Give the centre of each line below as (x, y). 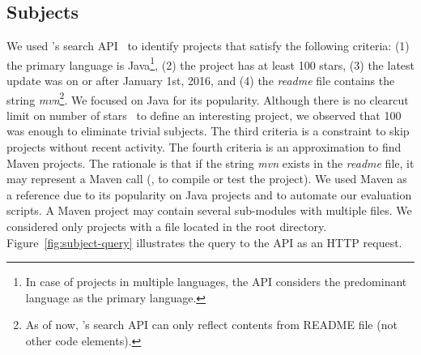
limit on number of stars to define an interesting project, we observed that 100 (204, 115)
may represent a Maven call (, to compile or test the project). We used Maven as (207, 179)
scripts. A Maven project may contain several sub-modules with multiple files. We (209, 210)
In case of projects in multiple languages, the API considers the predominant (216, 282)
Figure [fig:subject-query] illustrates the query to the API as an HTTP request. (204, 242)
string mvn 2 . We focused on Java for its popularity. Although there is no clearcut (208, 98)
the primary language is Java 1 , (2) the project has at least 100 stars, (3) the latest (211, 63)
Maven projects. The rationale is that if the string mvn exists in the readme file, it (210, 163)
